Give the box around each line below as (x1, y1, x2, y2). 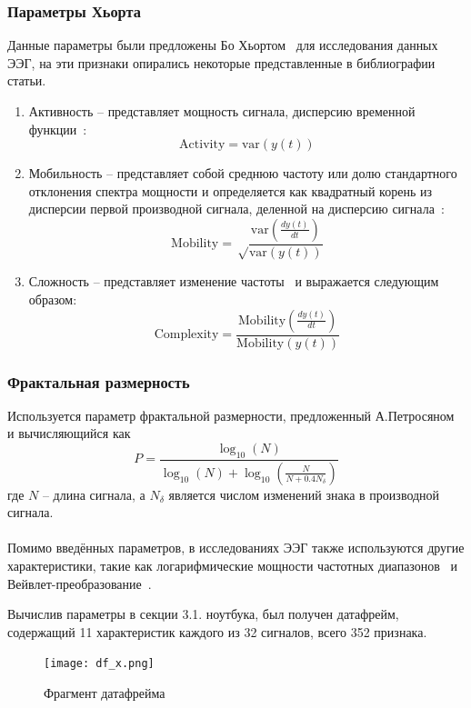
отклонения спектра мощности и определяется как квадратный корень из (28, 181, 432, 200)
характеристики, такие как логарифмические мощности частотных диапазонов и (7, 556, 458, 575)
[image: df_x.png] (44, 657, 155, 671)
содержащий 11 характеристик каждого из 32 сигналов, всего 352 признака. (7, 622, 427, 641)
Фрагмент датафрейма (44, 683, 165, 703)
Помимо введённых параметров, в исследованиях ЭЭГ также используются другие (7, 538, 465, 557)
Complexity (154, 328, 219, 342)
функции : (28, 119, 87, 138)
